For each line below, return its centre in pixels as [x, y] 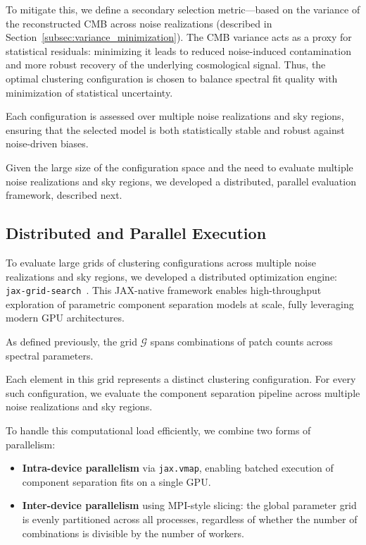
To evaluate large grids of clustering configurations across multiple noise [161, 262]
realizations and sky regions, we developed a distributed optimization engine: [172, 276]
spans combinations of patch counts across [241, 341]
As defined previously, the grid [71, 341]
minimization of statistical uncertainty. [89, 92]
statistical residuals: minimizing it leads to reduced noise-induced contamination [178, 50]
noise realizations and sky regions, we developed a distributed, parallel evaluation [181, 181]
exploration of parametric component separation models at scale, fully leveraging [180, 304]
